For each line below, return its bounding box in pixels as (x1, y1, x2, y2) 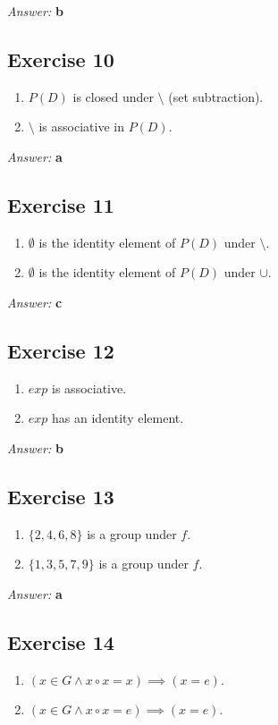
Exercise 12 (7, 336, 114, 364)
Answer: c (7, 292, 63, 311)
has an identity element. (52, 409, 184, 427)
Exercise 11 (7, 190, 114, 218)
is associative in (38, 117, 124, 136)
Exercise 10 (7, 45, 114, 72)
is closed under (72, 87, 154, 105)
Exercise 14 (7, 628, 114, 655)
